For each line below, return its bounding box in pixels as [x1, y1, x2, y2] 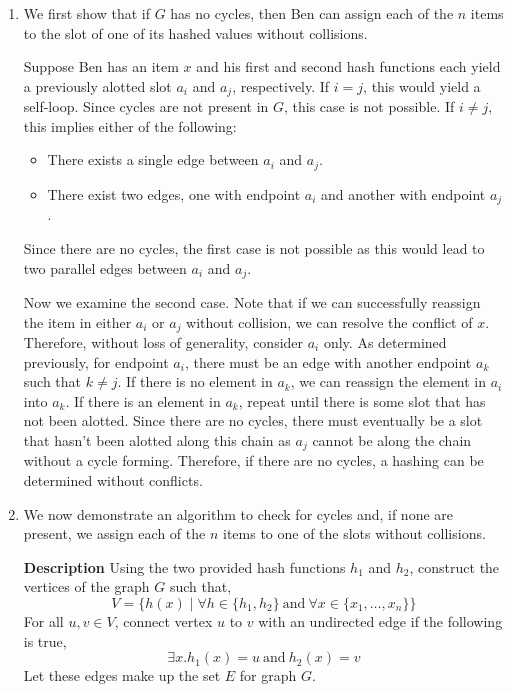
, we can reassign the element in [290, 371, 487, 392]
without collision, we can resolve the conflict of [186, 311, 473, 332]
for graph [239, 665, 297, 686]
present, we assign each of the [23, 523, 206, 544]
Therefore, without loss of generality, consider [23, 332, 304, 353]
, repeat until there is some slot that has [238, 390, 486, 411]
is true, [23, 630, 67, 651]
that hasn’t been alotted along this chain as [23, 429, 291, 450]
